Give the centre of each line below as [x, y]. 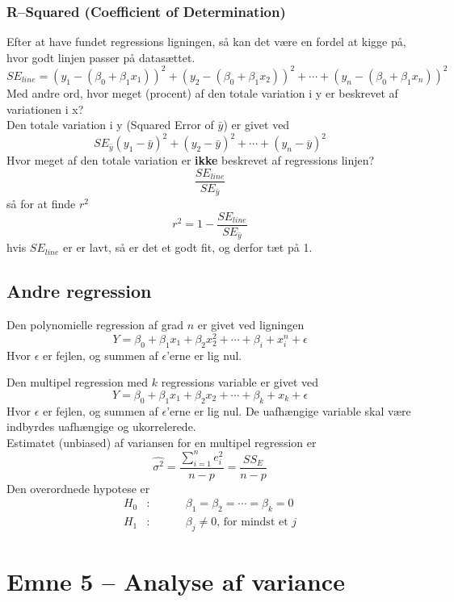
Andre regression [79, 291]
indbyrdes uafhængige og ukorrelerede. [101, 426]
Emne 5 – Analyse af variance [176, 581]
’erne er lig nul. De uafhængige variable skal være [289, 410]
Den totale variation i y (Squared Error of [110, 125]
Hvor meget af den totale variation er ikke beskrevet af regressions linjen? [191, 160]
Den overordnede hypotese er [78, 488]
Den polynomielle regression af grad [95, 325]
